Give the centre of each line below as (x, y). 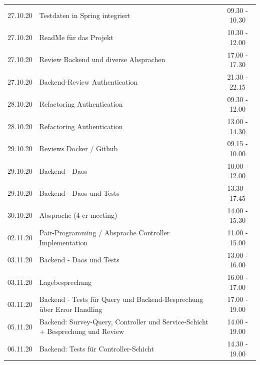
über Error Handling (71, 309)
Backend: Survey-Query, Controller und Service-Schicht (124, 321)
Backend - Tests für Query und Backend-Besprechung (121, 299)
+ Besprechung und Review (82, 331)
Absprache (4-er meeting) (78, 215)
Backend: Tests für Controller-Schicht (96, 349)
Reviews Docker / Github (78, 148)
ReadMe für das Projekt (76, 37)
